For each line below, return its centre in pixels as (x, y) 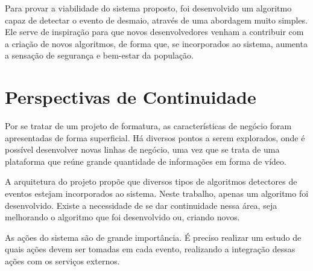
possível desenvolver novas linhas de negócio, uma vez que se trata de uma (142, 149)
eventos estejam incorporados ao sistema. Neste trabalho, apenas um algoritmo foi (157, 193)
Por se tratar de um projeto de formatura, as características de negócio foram (148, 126)
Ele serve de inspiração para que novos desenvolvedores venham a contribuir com (154, 32)
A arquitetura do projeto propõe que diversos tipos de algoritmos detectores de (151, 181)
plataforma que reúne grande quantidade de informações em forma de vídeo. (146, 161)
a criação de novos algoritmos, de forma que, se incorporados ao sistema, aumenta (156, 43)
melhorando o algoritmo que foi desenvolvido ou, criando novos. (122, 217)
